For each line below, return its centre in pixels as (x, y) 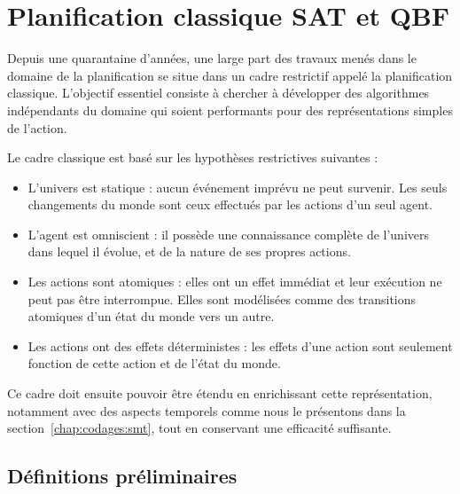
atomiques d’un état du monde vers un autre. (151, 316)
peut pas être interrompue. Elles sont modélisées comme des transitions (222, 298)
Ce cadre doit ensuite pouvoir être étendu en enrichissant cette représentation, (220, 393)
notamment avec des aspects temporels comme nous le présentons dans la (207, 410)
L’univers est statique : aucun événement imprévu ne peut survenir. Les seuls (238, 187)
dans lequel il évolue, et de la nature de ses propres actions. (189, 251)
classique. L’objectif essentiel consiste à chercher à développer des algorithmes (218, 93)
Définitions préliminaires (122, 476)
